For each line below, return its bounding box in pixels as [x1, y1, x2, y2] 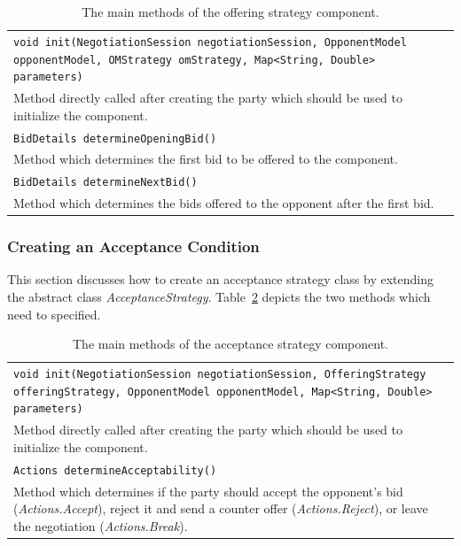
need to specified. [7, 304, 101, 323]
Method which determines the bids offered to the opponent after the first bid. [13, 194, 434, 212]
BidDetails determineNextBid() [13, 176, 198, 189]
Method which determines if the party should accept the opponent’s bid [13, 481, 403, 500]
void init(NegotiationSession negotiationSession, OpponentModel [13, 35, 407, 49]
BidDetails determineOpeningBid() [13, 132, 217, 145]
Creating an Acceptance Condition [7, 235, 260, 258]
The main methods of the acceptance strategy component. [73, 335, 388, 353]
